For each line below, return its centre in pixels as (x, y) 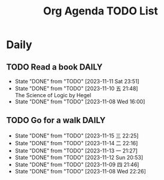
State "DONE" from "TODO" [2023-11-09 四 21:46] (77, 164)
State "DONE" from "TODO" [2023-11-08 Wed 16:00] (80, 101)
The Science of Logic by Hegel (53, 95)
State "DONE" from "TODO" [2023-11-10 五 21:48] (76, 88)
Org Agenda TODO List (101, 11)
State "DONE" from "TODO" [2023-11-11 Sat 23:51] (77, 81)
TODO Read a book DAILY (54, 67)
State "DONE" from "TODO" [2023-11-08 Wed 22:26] (81, 171)
